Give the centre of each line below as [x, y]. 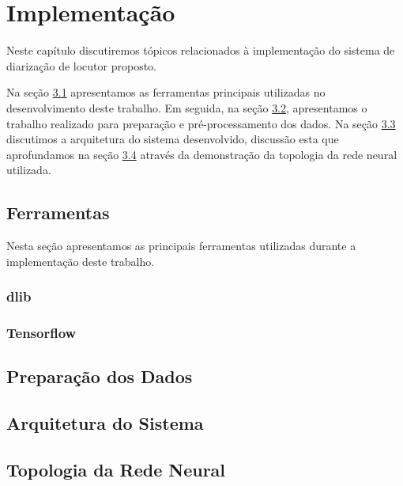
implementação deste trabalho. [81, 261]
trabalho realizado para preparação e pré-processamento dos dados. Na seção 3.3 [201, 123]
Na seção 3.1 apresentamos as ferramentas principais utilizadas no [166, 92]
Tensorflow [41, 333]
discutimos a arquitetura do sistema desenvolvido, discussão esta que [173, 139]
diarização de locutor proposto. [81, 65]
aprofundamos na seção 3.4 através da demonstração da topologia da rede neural [202, 154]
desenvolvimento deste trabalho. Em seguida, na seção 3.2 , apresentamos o [187, 107]
